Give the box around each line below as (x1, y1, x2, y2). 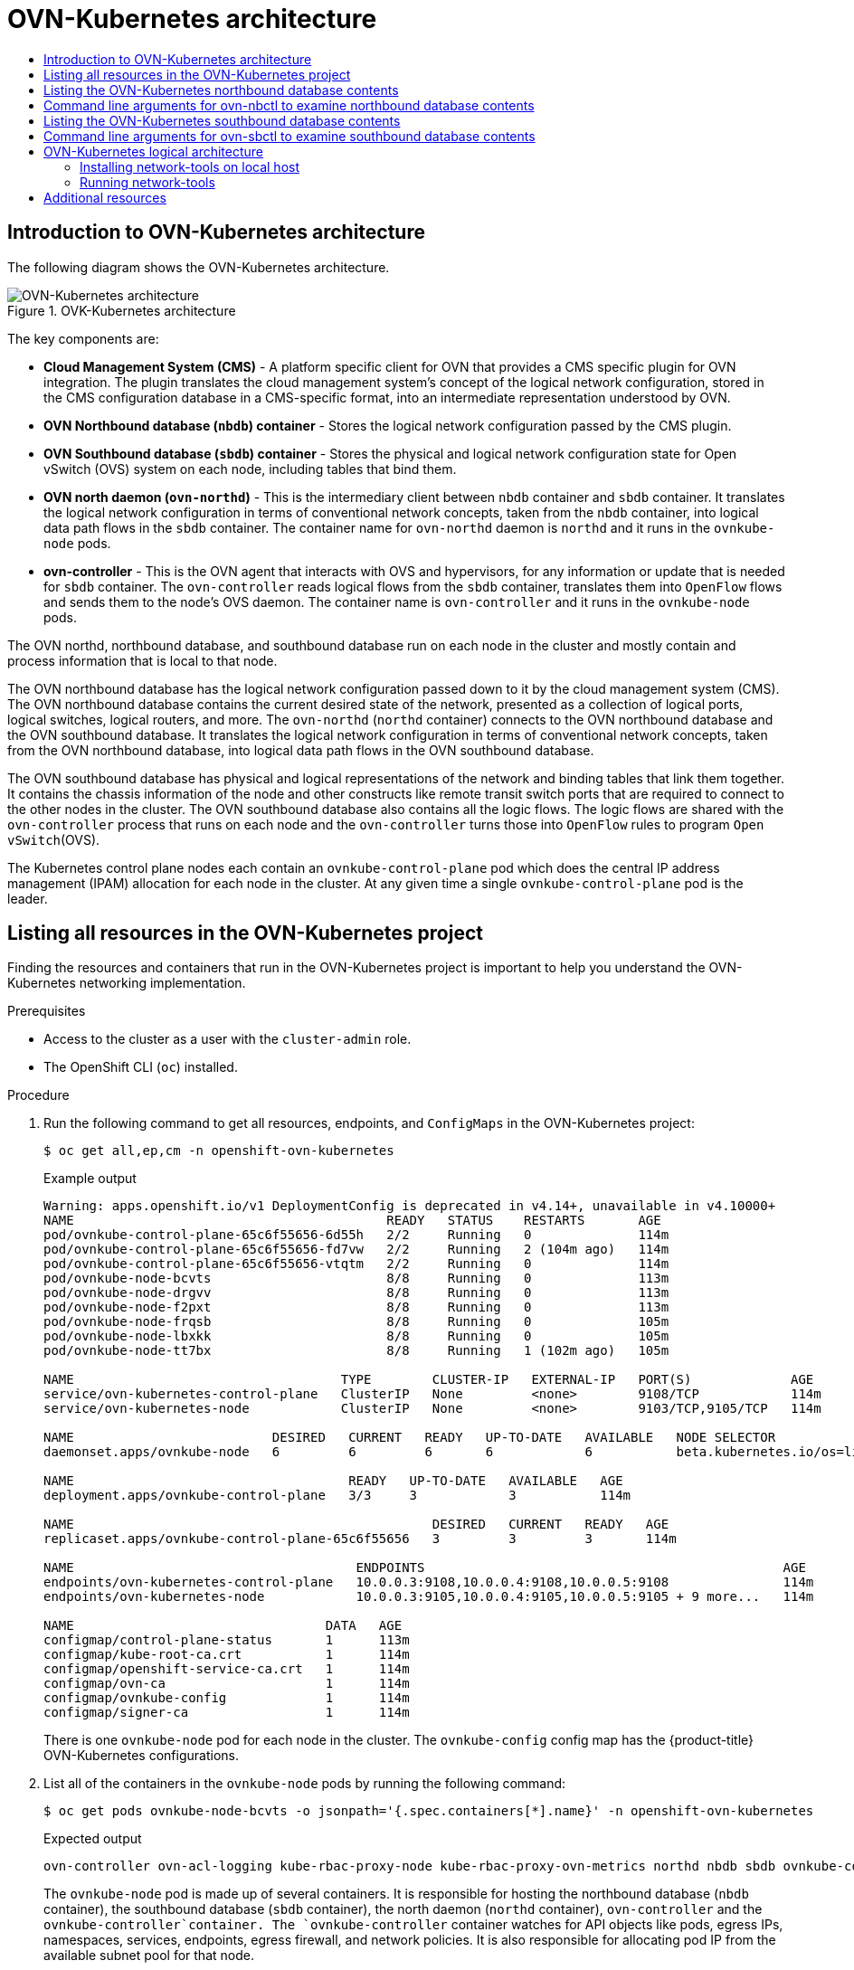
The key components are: (7, 330, 159, 346)
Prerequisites (7, 1003, 86, 1019)
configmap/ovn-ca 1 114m (43, 1676, 410, 1691)
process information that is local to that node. (7, 652, 278, 668)
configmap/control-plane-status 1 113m (43, 1633, 410, 1648)
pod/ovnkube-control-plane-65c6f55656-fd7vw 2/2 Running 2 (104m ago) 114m (43, 1242, 669, 1257)
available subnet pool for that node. (43, 1947, 254, 1964)
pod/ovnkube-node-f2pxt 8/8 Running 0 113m (43, 1300, 669, 1315)
